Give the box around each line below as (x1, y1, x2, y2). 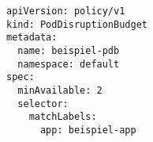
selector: (17, 98, 69, 109)
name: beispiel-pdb (17, 44, 120, 56)
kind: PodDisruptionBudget (6, 18, 147, 30)
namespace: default (17, 58, 120, 70)
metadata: (6, 32, 58, 44)
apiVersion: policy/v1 (6, 6, 125, 17)
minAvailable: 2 (17, 84, 103, 96)
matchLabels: (28, 111, 97, 123)
